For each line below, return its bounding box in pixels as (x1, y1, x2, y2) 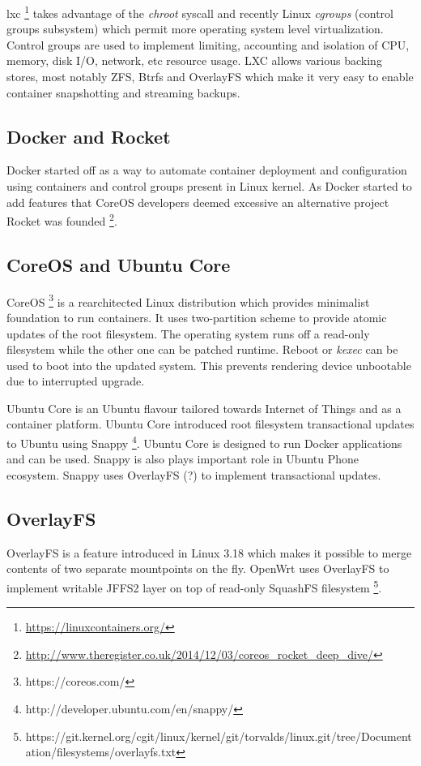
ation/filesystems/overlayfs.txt (25, 743, 176, 760)
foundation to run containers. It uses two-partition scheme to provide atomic (6, 308, 387, 325)
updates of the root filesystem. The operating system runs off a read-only (6, 325, 370, 342)
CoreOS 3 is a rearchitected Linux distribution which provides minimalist (6, 290, 370, 310)
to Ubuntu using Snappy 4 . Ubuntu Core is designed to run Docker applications (6, 432, 402, 451)
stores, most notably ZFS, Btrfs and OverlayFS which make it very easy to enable (6, 68, 414, 85)
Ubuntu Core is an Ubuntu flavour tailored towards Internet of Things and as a (6, 399, 402, 416)
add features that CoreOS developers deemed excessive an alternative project (6, 193, 389, 210)
